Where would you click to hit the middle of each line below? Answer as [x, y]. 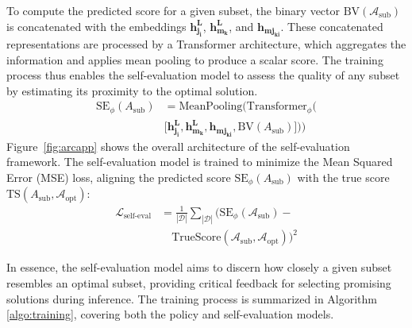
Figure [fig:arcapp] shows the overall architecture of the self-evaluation [178, 146]
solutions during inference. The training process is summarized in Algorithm [192, 298]
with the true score [343, 177]
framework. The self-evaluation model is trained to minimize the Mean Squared [200, 162]
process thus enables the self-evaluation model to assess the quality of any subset [203, 75]
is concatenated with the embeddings [96, 26]
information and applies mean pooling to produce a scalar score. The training [195, 59]
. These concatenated [332, 26]
